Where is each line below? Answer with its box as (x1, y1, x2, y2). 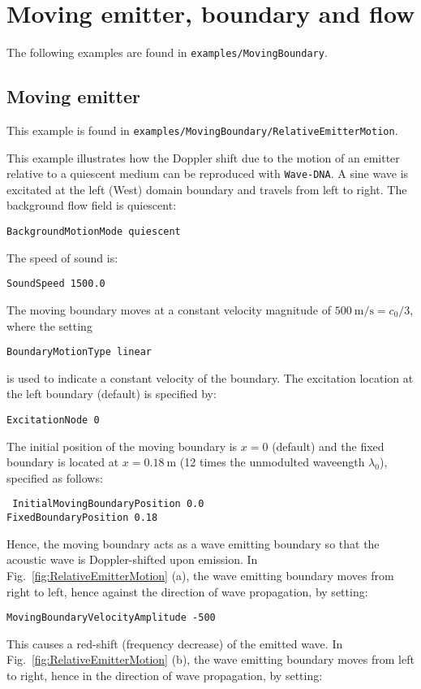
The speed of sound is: (6, 249, 118, 266)
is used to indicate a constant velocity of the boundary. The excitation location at (6, 369, 414, 386)
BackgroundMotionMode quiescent (6, 226, 181, 238)
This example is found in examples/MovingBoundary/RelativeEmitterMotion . (6, 121, 398, 138)
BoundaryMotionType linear (6, 346, 152, 358)
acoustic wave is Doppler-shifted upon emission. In (6, 551, 258, 568)
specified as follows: (6, 469, 103, 486)
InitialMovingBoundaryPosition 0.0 (12, 498, 204, 510)
